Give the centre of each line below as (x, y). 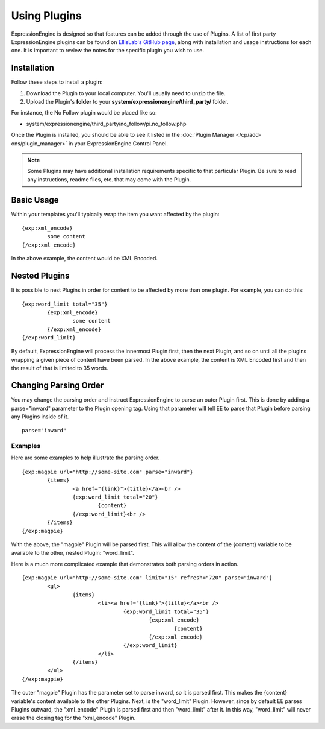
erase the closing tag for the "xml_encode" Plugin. (73, 718)
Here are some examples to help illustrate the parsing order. (85, 458)
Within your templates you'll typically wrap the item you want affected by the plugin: (115, 214)
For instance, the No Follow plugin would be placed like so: (84, 113)
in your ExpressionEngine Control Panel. (118, 143)
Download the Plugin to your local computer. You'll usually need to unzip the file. (126, 93)
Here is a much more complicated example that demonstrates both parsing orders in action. (125, 564)
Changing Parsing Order (57, 386)
